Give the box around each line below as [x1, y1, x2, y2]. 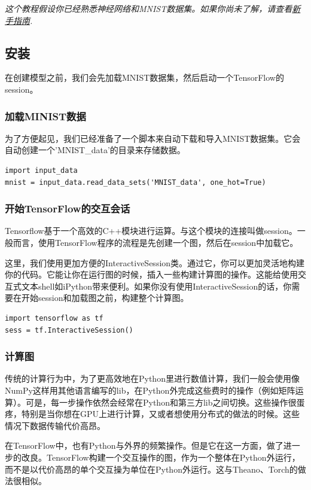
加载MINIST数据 [5, 108, 86, 123]
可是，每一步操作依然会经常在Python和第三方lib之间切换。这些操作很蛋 [25, 395, 305, 408]
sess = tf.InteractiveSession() [5, 325, 133, 334]
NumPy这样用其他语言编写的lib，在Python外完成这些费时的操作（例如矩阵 [5, 384, 295, 396]
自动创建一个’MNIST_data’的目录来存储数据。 [5, 144, 185, 156]
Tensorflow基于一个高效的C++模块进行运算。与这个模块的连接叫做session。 [5, 224, 297, 237]
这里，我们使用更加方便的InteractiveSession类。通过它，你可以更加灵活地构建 [5, 256, 305, 269]
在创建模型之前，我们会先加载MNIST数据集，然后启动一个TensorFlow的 [5, 71, 284, 84]
